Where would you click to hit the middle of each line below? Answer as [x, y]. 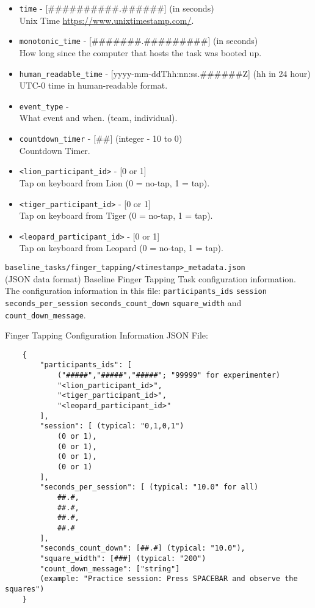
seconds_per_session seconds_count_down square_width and [123, 302]
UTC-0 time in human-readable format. [93, 85]
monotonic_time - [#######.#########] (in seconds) [139, 41]
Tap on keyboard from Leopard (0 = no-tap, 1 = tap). [121, 248]
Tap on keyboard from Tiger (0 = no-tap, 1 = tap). [116, 215]
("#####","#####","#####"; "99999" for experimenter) [169, 375]
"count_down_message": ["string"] [110, 569]
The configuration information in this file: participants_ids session [136, 291]
